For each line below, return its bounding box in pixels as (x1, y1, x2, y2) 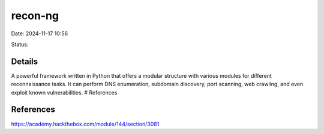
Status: (11, 41, 29, 48)
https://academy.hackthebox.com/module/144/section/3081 (11, 120, 160, 127)
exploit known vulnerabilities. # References (11, 89, 118, 96)
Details (11, 56, 38, 66)
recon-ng (11, 9, 59, 22)
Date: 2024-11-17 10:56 (11, 30, 68, 37)
